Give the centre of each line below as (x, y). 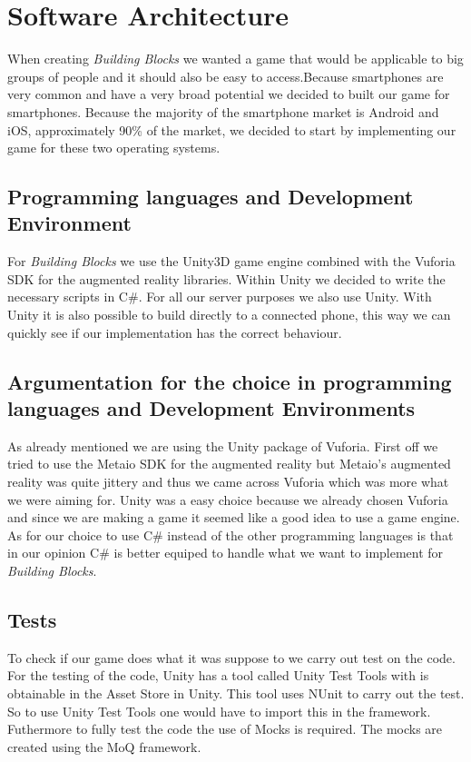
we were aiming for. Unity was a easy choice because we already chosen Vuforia (228, 499)
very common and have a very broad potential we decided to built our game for (229, 94)
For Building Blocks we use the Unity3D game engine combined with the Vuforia (231, 261)
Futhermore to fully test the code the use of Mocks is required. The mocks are (225, 729)
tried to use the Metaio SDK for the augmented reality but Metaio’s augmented (229, 464)
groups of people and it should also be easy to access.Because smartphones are (226, 76)
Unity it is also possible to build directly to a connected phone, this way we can (229, 315)
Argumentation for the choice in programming (230, 381)
